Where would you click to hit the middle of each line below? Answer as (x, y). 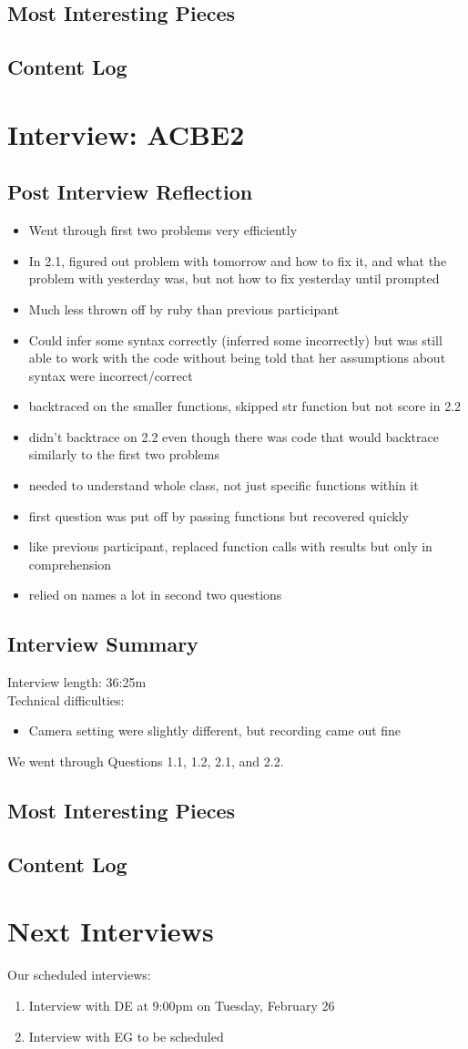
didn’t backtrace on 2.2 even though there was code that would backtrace (234, 436)
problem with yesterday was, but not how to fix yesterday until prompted (234, 278)
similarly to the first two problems (124, 454)
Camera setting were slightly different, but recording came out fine (215, 730)
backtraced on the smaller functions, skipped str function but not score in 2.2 (245, 406)
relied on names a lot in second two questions (155, 595)
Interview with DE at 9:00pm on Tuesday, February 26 (182, 1005)
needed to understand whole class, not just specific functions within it (224, 485)
